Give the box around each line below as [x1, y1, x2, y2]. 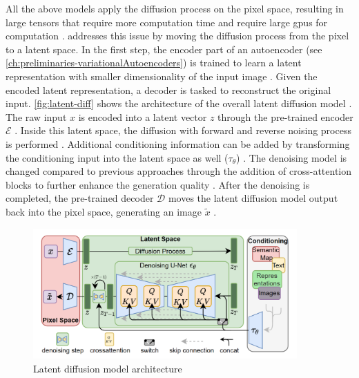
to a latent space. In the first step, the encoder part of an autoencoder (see [6, 41, 322, 56]
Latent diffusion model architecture [33, 361, 182, 376]
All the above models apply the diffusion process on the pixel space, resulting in [6, 1, 344, 15]
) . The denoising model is [236, 150, 347, 164]
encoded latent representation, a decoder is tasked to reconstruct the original [6, 82, 331, 97]
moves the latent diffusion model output [168, 191, 338, 205]
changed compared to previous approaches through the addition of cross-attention [6, 164, 352, 178]
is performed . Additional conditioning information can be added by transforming [6, 136, 350, 151]
